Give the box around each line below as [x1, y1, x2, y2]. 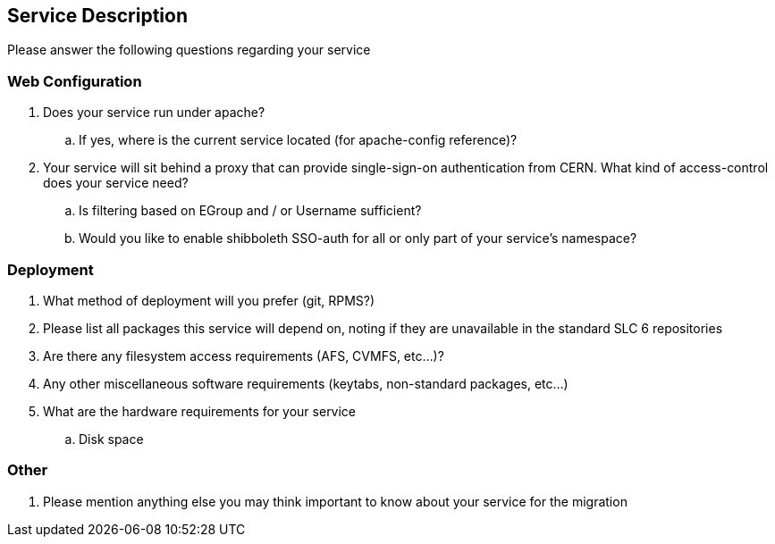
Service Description [7, 4, 188, 27]
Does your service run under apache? [43, 105, 265, 121]
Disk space [79, 431, 144, 447]
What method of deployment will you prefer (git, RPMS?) [43, 292, 375, 308]
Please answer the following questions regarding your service [7, 42, 371, 58]
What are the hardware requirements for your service [43, 403, 357, 419]
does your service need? [43, 175, 189, 191]
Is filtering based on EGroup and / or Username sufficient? [79, 203, 422, 219]
